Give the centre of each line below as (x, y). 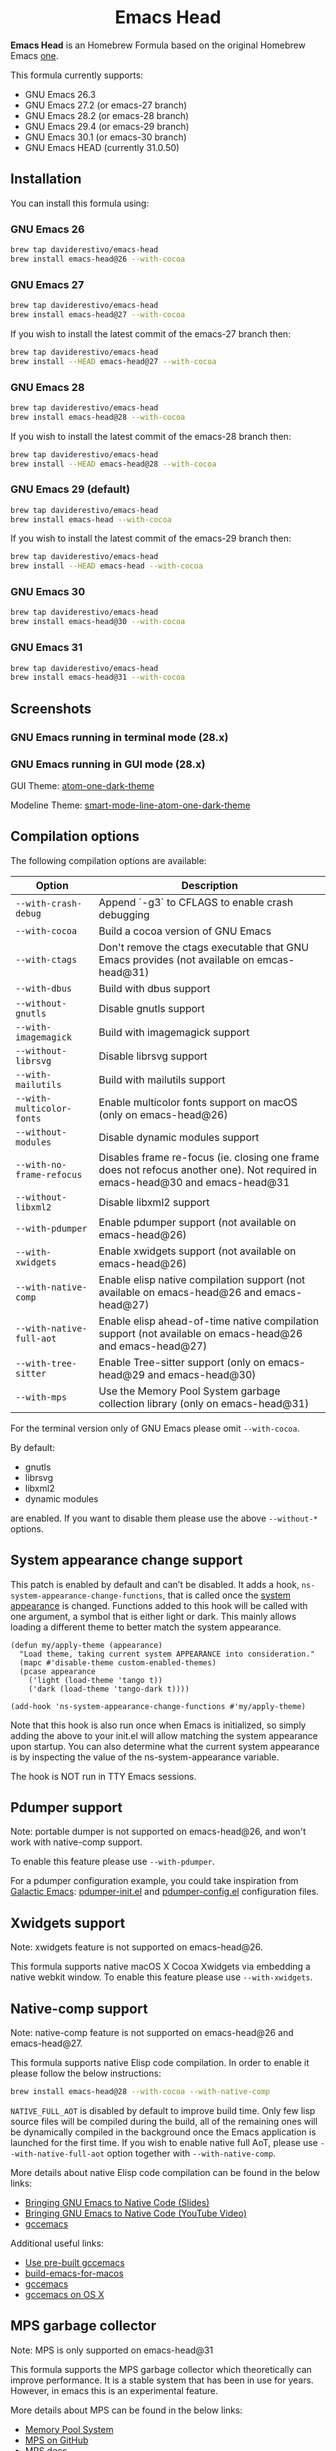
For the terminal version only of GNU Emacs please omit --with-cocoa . (155, 1428)
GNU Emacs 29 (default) (70, 489)
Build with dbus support (154, 988)
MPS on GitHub (56, 2440)
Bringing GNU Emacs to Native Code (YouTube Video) (135, 2213)
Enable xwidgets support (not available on (197, 1251)
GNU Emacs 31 (46, 648)
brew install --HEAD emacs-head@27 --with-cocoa (113, 361)
